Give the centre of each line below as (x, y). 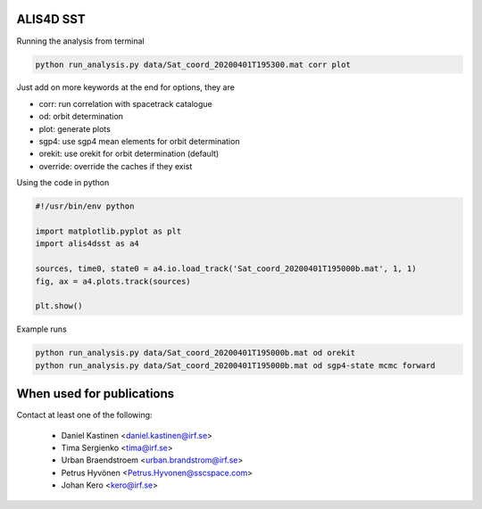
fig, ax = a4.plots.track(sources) (113, 281)
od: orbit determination (81, 117)
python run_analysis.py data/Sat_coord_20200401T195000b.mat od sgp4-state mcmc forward (236, 365)
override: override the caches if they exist (116, 166)
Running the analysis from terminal (80, 41)
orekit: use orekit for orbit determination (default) (129, 154)
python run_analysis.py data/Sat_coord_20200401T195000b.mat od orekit (195, 353)
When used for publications (96, 394)
